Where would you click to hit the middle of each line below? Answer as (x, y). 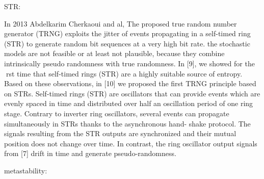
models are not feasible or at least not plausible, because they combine (114, 53)
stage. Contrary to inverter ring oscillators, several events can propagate (117, 113)
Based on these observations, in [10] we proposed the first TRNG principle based (130, 83)
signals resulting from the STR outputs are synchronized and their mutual (120, 133)
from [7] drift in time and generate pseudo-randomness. (90, 153)
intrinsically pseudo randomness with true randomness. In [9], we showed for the (129, 63)
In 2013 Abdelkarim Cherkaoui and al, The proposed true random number (121, 23)
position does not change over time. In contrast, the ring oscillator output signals (131, 143)
